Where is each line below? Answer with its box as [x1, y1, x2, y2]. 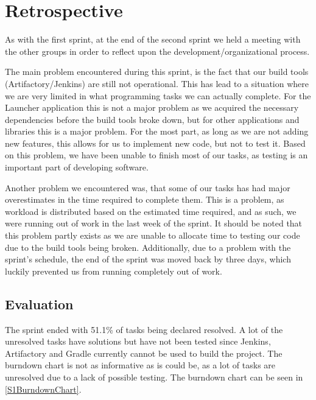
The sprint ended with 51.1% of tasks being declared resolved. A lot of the [5, 323, 283, 335]
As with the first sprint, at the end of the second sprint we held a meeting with [5, 33, 301, 46]
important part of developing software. [5, 161, 149, 174]
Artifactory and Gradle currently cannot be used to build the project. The [5, 346, 283, 359]
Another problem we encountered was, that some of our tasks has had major [5, 181, 290, 194]
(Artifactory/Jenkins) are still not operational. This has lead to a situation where [5, 77, 309, 89]
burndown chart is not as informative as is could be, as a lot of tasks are [5, 359, 276, 371]
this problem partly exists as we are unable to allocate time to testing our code [5, 229, 300, 242]
